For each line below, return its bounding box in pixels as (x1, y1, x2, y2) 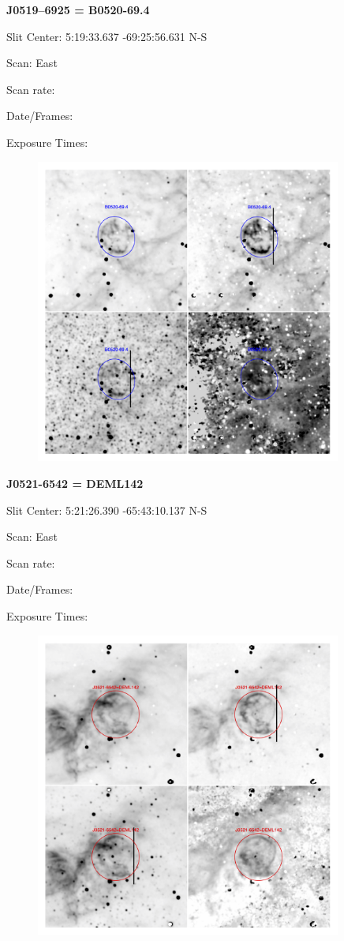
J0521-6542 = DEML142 (6, 474, 144, 491)
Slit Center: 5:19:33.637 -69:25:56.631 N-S (6, 28, 208, 44)
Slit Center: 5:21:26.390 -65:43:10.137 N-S (6, 501, 208, 518)
